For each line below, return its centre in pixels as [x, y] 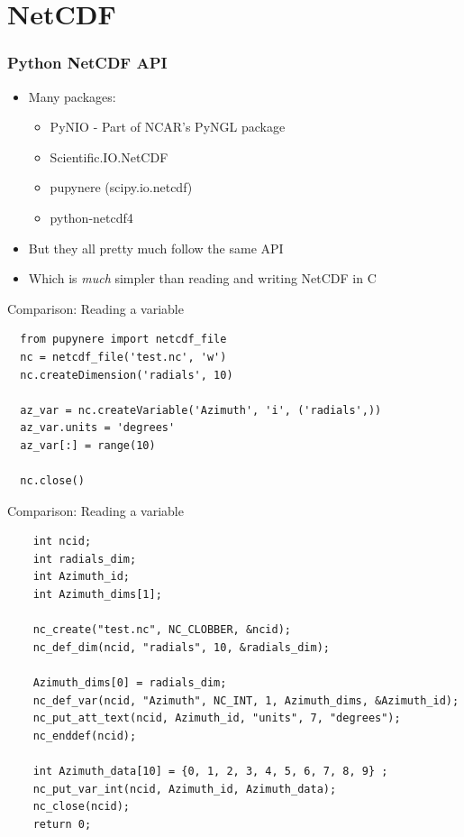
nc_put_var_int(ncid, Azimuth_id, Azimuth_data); [185, 789]
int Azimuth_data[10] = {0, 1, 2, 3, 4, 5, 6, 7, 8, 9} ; [210, 771]
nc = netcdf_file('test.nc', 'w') [123, 357]
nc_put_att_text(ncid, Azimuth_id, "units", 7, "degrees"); [217, 718]
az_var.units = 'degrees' [98, 428]
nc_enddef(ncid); [85, 736]
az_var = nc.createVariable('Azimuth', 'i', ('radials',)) [201, 410]
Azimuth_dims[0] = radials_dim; [130, 683]
